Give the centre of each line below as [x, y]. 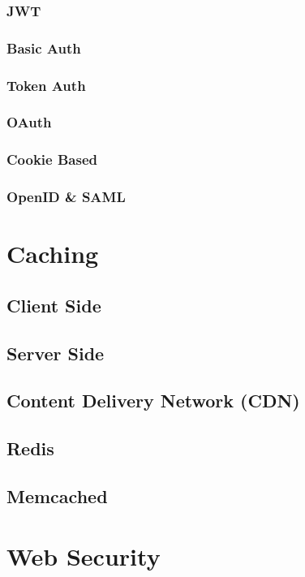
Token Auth [46, 85]
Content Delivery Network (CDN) [153, 400]
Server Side [56, 353]
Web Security [84, 555]
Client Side [54, 305]
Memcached [57, 495]
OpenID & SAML [66, 197]
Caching [53, 254]
